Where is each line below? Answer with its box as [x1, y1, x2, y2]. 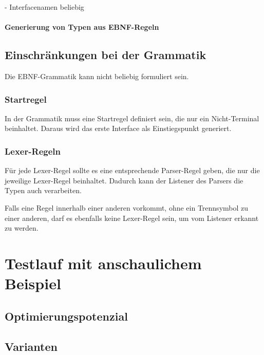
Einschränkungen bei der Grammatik [5, 47, 206, 63]
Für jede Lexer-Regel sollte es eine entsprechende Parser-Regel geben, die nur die [5, 165, 260, 176]
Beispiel [5, 273, 61, 294]
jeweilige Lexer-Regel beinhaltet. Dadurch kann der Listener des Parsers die [5, 175, 243, 185]
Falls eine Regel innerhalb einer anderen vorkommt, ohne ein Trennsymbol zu [5, 202, 249, 213]
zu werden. [5, 222, 39, 233]
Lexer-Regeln [5, 144, 61, 157]
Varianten [5, 338, 58, 354]
